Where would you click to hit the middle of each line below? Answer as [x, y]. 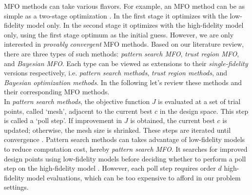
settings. [16, 187]
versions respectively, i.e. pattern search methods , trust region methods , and [116, 73]
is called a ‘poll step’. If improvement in [63, 120]
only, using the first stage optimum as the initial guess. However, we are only [119, 34]
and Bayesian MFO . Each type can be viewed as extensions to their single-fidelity [126, 63]
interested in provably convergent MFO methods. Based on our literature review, [124, 44]
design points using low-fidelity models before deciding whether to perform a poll [125, 158]
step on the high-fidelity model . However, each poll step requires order [110, 168]
